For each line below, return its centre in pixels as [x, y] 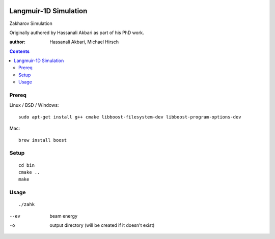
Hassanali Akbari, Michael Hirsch [84, 42]
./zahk [27, 204]
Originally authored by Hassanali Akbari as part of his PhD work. [77, 33]
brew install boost [43, 140]
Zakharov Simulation [31, 23]
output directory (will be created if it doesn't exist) [102, 225]
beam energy [64, 216]
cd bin [27, 165]
